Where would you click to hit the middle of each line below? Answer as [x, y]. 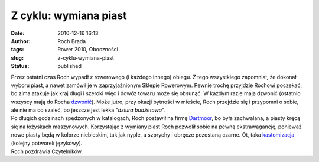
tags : [17, 50]
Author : [21, 41]
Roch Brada [72, 41]
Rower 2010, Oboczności [88, 50]
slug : [17, 58]
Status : [20, 66]
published [70, 66]
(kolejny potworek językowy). [47, 143]
